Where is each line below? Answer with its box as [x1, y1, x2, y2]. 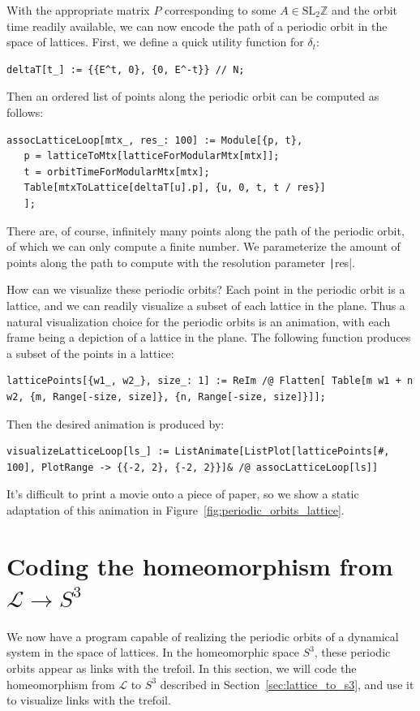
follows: [6, 103, 44, 120]
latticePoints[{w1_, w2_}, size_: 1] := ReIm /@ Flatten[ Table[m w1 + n [6, 375, 414, 387]
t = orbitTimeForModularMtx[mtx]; [24, 166, 210, 178]
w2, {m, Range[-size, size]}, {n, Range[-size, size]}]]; [6, 390, 326, 403]
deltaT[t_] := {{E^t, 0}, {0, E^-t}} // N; [6, 63, 245, 75]
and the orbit [332, 2, 398, 18]
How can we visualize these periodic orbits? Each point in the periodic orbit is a [6, 281, 405, 298]
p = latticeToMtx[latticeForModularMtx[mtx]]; [24, 150, 280, 162]
